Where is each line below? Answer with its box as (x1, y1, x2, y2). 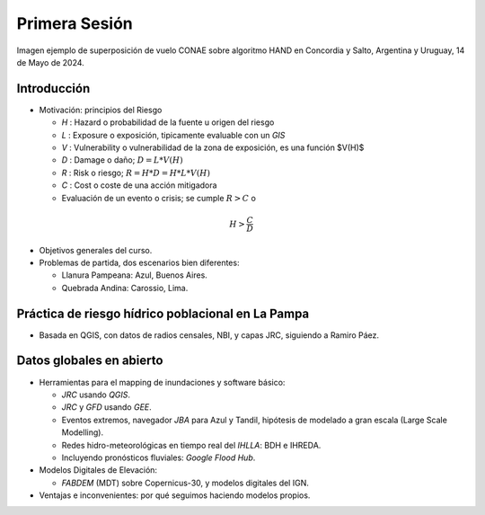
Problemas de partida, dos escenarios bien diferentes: (39, 257, 240, 268)
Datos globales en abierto (16, 353, 163, 368)
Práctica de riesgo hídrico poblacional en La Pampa (16, 306, 310, 321)
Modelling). (61, 427, 103, 438)
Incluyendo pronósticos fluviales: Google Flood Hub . (61, 452, 256, 463)
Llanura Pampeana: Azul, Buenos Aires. (61, 270, 208, 280)
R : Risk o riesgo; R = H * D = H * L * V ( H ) (61, 167, 211, 178)
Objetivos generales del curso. (39, 244, 153, 255)
